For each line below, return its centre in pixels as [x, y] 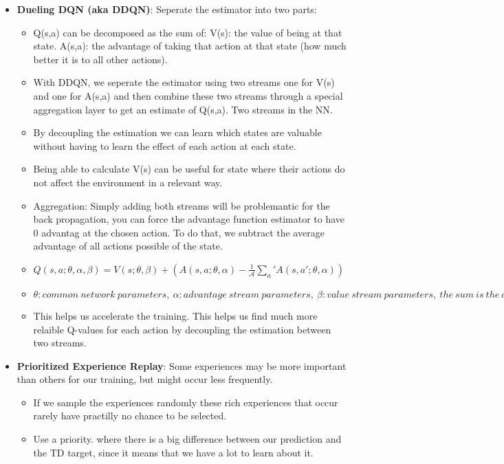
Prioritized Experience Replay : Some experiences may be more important [182, 365]
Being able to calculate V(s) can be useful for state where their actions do [189, 169]
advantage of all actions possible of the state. [128, 246]
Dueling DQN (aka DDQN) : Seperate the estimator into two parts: [167, 9]
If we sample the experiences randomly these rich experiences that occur [186, 402]
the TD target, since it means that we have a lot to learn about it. [173, 452]
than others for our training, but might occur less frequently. [145, 379]
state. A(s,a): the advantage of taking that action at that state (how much [190, 46]
